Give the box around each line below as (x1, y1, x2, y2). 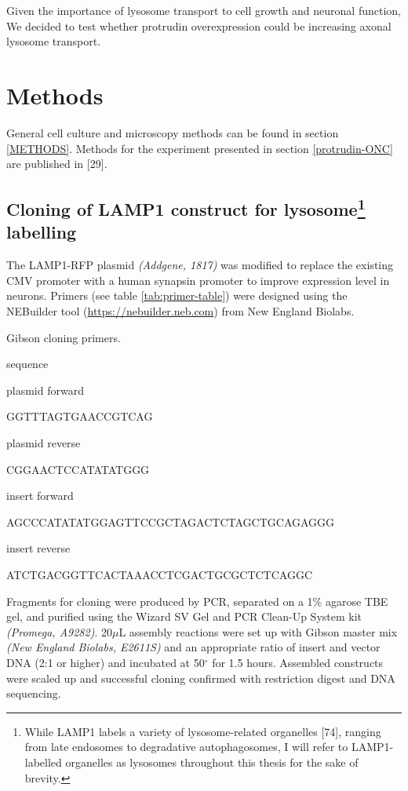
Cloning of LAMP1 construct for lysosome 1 (6, 194, 366, 221)
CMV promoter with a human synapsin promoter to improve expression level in (6, 272, 390, 288)
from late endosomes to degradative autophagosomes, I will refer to (24, 738, 348, 755)
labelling (6, 220, 77, 244)
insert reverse (6, 540, 71, 556)
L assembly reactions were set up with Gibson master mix (118, 623, 398, 640)
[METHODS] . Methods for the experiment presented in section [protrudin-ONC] (6, 140, 393, 156)
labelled (24, 753, 62, 770)
